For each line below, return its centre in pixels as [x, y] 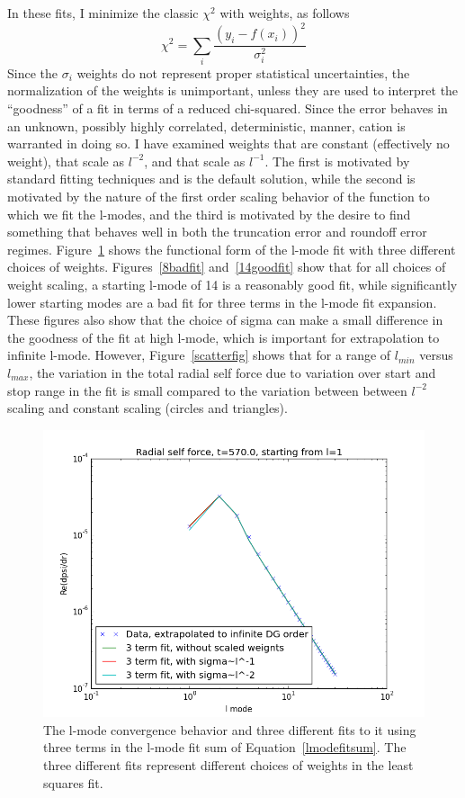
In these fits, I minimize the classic [103, 13]
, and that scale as [195, 161]
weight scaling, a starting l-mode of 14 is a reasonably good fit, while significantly [232, 284]
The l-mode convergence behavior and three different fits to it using [230, 729]
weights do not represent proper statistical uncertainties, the [243, 72]
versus [436, 355]
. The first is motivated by [337, 161]
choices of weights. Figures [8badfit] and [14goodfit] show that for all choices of [227, 267]
